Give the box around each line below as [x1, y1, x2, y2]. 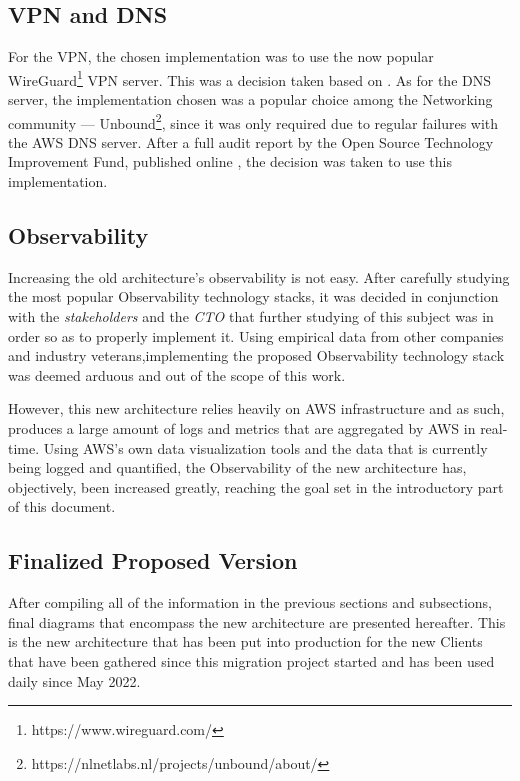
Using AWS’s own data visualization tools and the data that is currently [43, 437, 488, 458]
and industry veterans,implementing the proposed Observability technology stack [8, 345, 505, 366]
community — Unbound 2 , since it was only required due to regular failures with [8, 109, 499, 133]
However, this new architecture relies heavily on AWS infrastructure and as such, [8, 398, 505, 419]
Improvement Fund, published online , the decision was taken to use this [8, 151, 452, 172]
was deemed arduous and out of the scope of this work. [8, 364, 346, 385]
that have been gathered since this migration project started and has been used [8, 650, 495, 671]
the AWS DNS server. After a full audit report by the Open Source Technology [8, 131, 494, 152]
